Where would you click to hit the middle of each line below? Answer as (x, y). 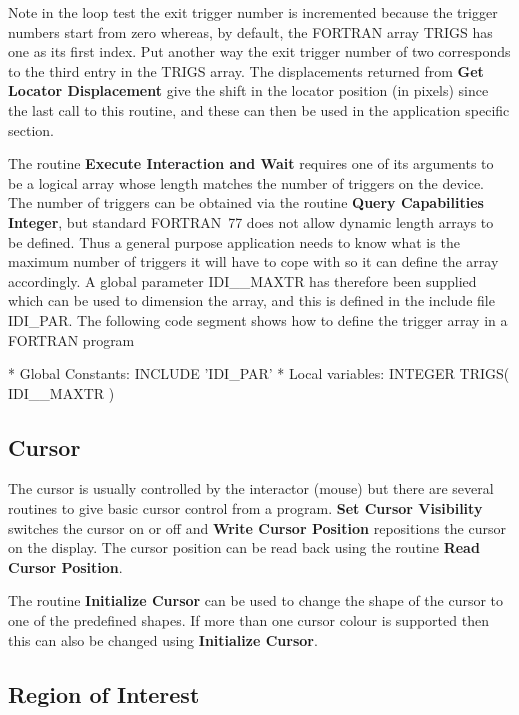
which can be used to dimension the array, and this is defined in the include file (251, 300)
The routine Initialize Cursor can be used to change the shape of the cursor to (256, 600)
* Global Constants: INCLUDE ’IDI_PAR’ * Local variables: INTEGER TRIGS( (259, 373)
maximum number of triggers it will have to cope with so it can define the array (253, 261)
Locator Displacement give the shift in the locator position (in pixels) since (248, 90)
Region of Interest (104, 693)
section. (31, 129)
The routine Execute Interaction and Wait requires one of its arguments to (251, 163)
